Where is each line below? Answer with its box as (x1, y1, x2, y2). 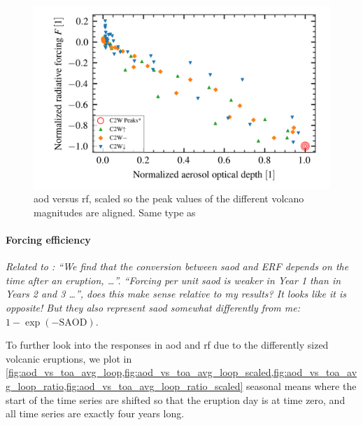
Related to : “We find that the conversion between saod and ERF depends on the (6, 259, 349, 274)
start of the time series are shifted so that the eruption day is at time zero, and (6, 392, 346, 407)
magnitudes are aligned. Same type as (34, 204, 196, 219)
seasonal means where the (246, 379, 357, 393)
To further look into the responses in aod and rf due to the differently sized (6, 337, 329, 352)
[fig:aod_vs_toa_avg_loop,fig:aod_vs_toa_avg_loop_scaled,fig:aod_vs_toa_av (6, 365, 357, 379)
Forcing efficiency (6, 232, 91, 247)
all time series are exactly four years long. (6, 406, 185, 421)
